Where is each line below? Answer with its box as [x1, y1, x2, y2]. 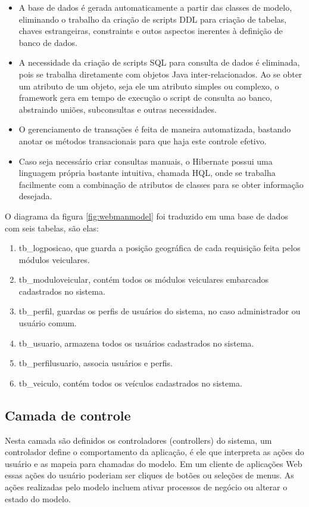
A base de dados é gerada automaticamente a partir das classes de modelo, [18, 1, 292, 13]
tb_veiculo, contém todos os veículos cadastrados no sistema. [18, 376, 242, 389]
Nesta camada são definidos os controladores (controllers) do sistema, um [5, 434, 272, 446]
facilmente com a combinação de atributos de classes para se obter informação [18, 178, 304, 190]
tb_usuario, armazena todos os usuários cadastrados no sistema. [18, 336, 254, 349]
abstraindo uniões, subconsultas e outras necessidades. [18, 103, 217, 115]
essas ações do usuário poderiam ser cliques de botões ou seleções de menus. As [5, 469, 294, 481]
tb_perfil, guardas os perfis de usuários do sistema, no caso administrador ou [18, 305, 301, 317]
